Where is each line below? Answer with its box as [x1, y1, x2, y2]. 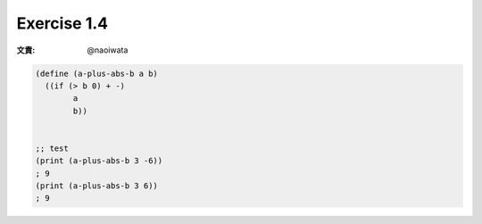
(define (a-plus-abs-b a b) [35, 68, 158, 79]
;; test [35, 143, 69, 153]
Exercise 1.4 [16, 13, 109, 33]
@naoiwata [87, 45, 129, 55]
